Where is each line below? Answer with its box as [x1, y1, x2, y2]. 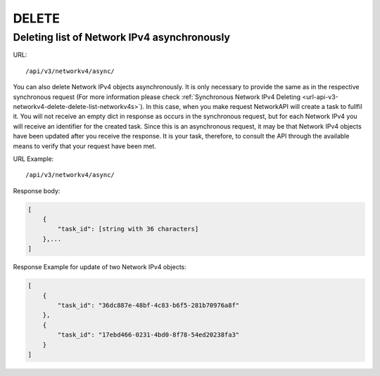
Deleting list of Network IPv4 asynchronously [13, 31, 230, 44]
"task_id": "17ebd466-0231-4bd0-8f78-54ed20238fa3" [57, 331, 240, 339]
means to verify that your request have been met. [13, 141, 156, 150]
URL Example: [13, 155, 54, 163]
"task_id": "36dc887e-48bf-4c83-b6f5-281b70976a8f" [57, 301, 240, 309]
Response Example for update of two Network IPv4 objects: [13, 263, 186, 271]
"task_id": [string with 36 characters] [57, 225, 199, 233]
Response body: [13, 186, 61, 195]
